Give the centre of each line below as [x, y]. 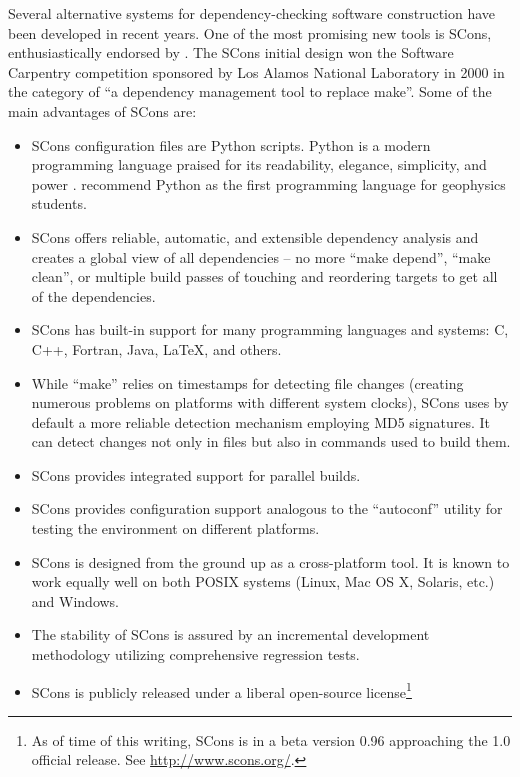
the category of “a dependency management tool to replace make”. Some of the [250, 91]
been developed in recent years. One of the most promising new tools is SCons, [250, 32]
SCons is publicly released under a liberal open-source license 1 [221, 690]
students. [59, 203]
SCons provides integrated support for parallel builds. [196, 474]
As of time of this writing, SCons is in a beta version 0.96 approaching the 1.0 [271, 739]
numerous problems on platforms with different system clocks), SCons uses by [270, 402]
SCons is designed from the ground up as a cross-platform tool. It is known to [270, 561]
